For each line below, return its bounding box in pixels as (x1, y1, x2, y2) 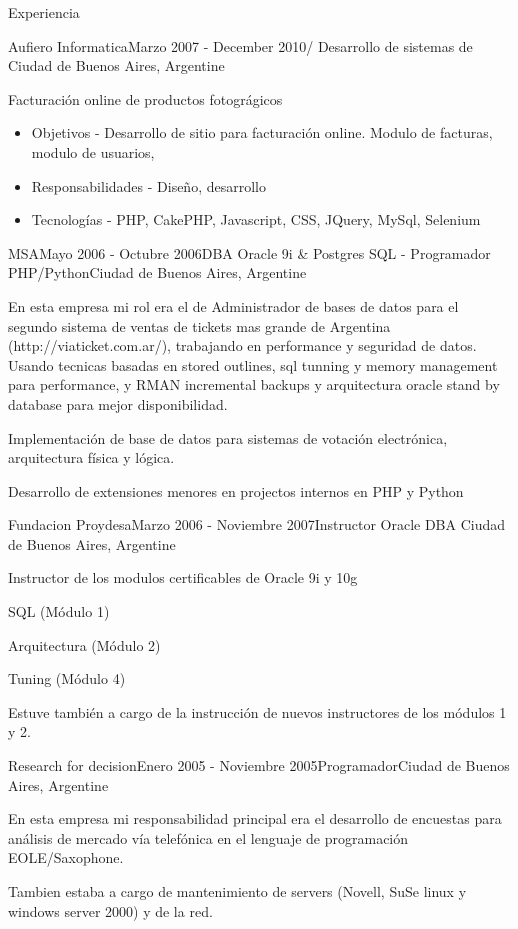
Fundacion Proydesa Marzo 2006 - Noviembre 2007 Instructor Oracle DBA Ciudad (8, 514, 506, 535)
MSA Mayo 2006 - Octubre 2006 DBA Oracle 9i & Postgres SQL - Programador (8, 242, 491, 263)
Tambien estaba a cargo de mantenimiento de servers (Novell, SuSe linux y (8, 881, 467, 901)
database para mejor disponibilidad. (8, 393, 228, 414)
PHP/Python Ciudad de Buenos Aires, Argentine (8, 262, 307, 283)
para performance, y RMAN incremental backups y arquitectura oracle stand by (8, 374, 500, 395)
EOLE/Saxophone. (8, 847, 124, 868)
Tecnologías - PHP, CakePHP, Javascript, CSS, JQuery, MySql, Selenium (31, 209, 481, 230)
